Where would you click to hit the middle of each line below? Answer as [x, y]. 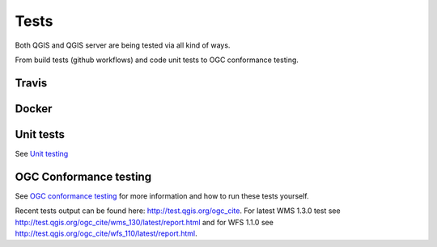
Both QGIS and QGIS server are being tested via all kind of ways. [123, 45]
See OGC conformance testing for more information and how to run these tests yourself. [162, 196]
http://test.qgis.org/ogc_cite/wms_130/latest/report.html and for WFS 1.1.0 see [144, 222]
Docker [34, 109]
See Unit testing [42, 153]
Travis [31, 83]
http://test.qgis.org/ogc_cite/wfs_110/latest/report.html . [106, 233]
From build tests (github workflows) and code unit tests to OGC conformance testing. [157, 60]
